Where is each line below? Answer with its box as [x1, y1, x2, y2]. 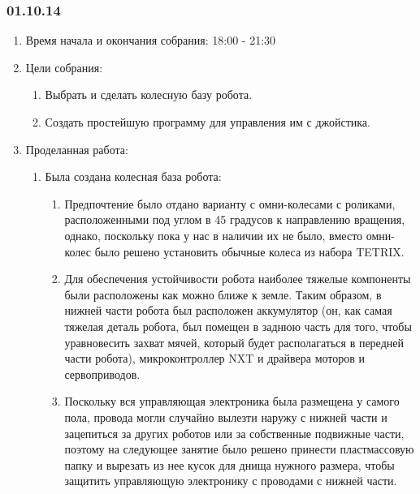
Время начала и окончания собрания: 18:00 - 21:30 [25, 32, 276, 49]
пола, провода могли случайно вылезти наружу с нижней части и [64, 408, 388, 425]
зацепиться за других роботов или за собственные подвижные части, [64, 424, 405, 441]
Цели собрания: [25, 58, 103, 75]
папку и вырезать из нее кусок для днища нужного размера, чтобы [64, 456, 395, 473]
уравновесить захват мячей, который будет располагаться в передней [64, 333, 404, 350]
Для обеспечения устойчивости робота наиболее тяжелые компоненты [64, 270, 411, 287]
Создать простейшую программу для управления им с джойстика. [45, 114, 370, 130]
